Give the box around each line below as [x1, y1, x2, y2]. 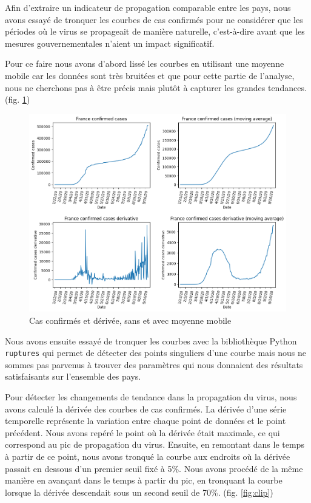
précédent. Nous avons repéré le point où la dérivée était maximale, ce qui [5, 426, 280, 439]
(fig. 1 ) [5, 93, 30, 106]
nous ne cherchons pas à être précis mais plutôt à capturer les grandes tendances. [5, 81, 307, 94]
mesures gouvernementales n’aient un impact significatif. [5, 36, 215, 49]
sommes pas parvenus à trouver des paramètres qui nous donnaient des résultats [5, 358, 303, 371]
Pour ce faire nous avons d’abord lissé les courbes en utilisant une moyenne [5, 57, 284, 70]
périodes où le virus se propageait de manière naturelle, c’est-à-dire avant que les [5, 25, 305, 38]
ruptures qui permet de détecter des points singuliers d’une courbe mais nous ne [5, 346, 306, 359]
